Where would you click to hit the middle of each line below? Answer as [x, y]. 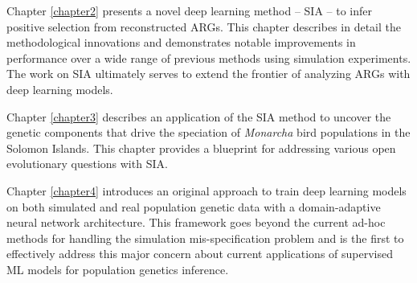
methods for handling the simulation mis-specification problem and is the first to [205, 238]
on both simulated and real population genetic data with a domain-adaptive [194, 206]
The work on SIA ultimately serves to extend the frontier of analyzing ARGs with [208, 74]
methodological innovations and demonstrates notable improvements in [181, 42]
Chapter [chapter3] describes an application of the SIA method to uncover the [199, 116]
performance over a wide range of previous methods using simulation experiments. [209, 57]
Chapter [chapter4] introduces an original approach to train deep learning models [206, 190]
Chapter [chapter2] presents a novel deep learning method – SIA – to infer [189, 10]
